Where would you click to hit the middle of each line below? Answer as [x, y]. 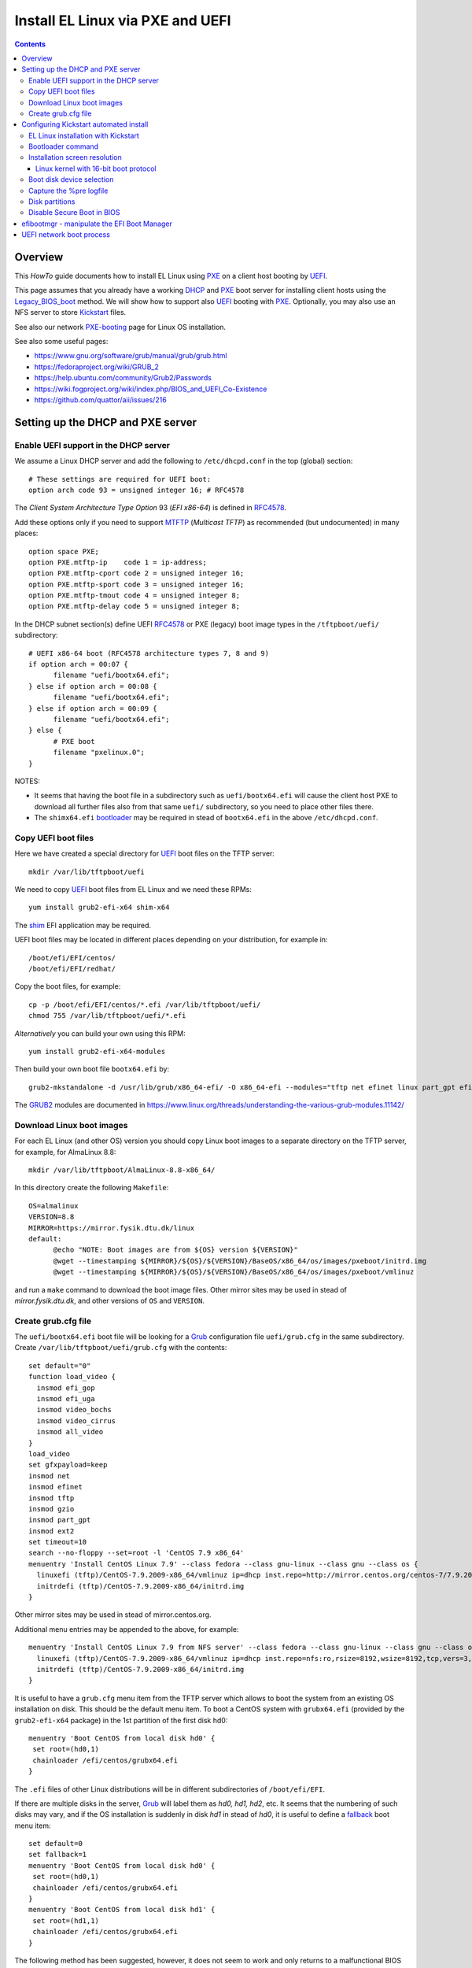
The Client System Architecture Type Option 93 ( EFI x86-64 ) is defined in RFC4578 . [151, 508]
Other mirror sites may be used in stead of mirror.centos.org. [113, 1615]
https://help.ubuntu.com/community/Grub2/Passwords [123, 378]
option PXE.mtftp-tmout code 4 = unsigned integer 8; [134, 596]
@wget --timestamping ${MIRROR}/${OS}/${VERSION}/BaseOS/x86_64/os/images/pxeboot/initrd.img [240, 1261]
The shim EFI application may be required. [83, 925]
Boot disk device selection [71, 179]
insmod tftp [52, 1498]
